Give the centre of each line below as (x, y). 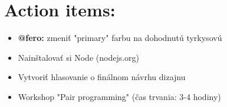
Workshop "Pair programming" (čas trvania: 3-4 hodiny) (119, 96)
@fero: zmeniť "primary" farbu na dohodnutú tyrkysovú (120, 38)
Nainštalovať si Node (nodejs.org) (79, 57)
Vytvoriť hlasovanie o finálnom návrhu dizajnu (102, 77)
